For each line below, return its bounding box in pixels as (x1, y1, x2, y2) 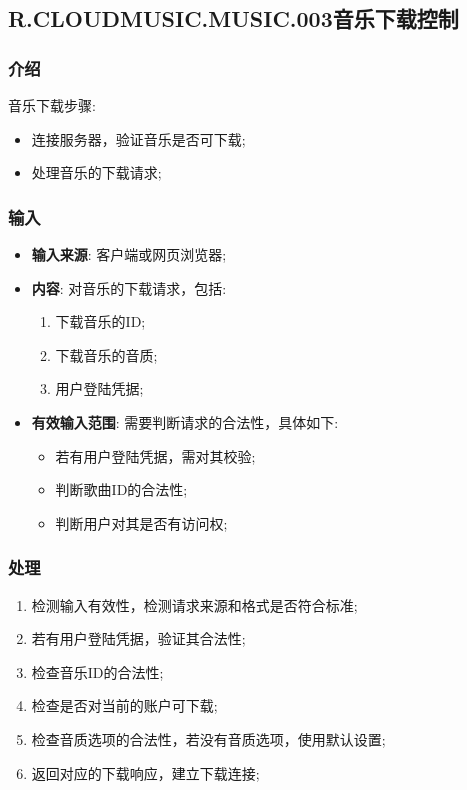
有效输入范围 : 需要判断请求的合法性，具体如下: (31, 411, 339, 432)
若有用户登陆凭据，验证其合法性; (31, 628, 246, 649)
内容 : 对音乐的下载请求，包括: (31, 277, 227, 298)
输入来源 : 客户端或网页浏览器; (31, 244, 227, 264)
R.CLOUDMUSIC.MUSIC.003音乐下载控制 (8, 3, 459, 34)
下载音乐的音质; (55, 344, 158, 365)
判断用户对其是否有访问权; (55, 512, 228, 533)
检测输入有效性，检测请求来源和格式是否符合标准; (31, 594, 358, 615)
